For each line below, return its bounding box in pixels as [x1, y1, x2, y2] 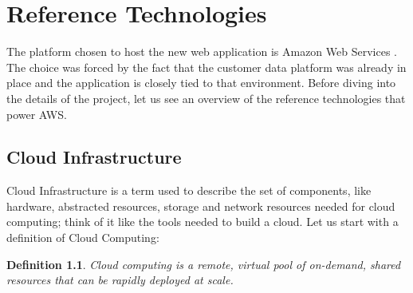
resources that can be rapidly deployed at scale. [6, 271, 234, 288]
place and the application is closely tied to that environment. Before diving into [6, 74, 396, 91]
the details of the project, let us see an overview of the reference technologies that [6, 89, 406, 106]
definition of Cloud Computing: [6, 229, 159, 246]
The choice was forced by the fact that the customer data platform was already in [6, 58, 407, 75]
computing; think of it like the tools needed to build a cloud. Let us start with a [6, 213, 399, 230]
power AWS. [6, 105, 67, 122]
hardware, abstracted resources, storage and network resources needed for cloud [6, 197, 395, 214]
